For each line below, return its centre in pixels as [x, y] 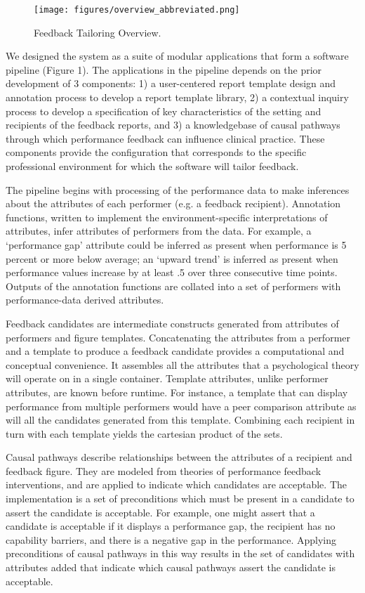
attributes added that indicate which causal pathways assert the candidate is [171, 567]
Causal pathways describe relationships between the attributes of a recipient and [179, 457]
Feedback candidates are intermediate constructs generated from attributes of [172, 323]
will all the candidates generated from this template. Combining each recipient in [180, 420]
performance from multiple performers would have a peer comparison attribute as [181, 406]
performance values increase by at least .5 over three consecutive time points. [172, 272]
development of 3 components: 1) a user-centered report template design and [171, 83]
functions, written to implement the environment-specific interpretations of [167, 217]
